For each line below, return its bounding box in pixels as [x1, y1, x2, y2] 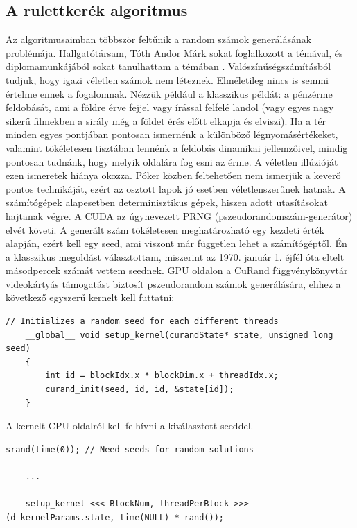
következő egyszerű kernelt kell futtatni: [6, 290, 175, 305]
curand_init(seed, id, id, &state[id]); [45, 384, 234, 395]
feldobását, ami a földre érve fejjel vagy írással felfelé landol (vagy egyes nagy [6, 100, 334, 114]
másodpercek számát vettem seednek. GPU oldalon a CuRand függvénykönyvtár [6, 263, 348, 278]
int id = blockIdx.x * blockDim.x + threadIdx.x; [45, 371, 279, 381]
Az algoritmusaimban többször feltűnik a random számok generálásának [6, 32, 312, 46]
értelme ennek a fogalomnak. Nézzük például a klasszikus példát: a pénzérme [6, 86, 333, 101]
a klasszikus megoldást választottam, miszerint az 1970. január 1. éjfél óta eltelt [6, 249, 345, 264]
